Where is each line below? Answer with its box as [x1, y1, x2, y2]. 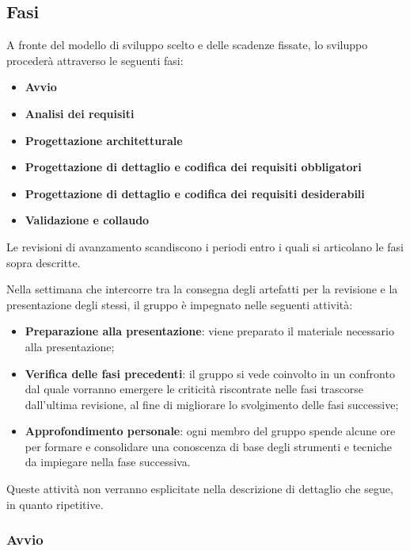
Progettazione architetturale [25, 132, 183, 148]
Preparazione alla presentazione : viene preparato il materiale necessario [25, 323, 394, 339]
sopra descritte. [6, 254, 81, 270]
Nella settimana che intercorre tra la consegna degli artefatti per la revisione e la [6, 281, 398, 297]
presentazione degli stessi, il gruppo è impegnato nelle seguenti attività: [6, 296, 353, 312]
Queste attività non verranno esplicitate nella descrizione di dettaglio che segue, [6, 480, 393, 497]
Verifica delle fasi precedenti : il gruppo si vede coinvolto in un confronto [25, 365, 395, 381]
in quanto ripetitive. [6, 496, 104, 512]
